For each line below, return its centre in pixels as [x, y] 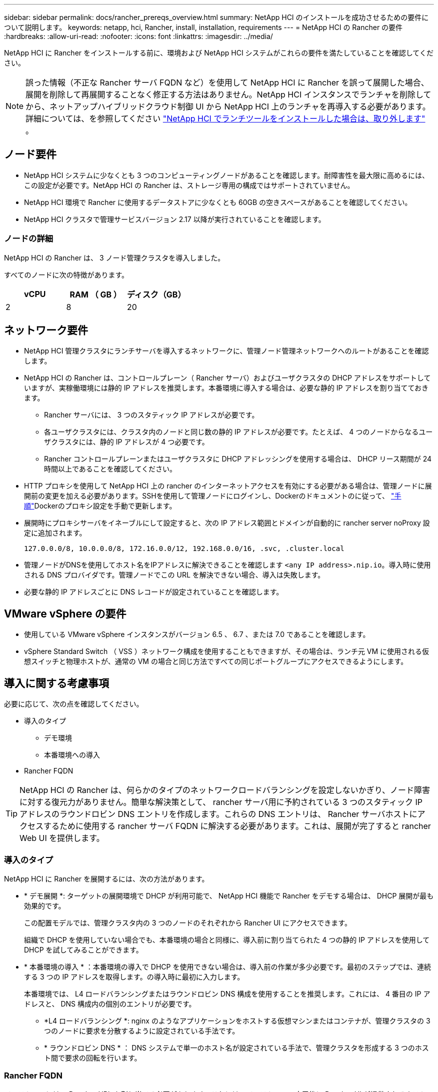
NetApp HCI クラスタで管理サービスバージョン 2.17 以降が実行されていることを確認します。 [175, 219]
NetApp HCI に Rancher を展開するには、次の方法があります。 [106, 878]
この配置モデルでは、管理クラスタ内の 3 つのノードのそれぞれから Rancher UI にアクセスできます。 [188, 922]
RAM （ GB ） [95, 294]
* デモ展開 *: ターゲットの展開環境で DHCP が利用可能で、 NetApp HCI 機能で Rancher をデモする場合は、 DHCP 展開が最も [229, 895]
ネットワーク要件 [46, 330]
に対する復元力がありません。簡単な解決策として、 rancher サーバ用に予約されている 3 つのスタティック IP [221, 802]
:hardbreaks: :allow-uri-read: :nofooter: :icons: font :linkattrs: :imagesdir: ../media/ [138, 36]
